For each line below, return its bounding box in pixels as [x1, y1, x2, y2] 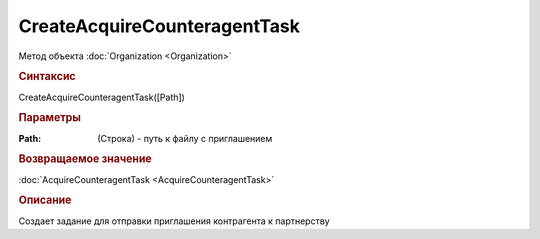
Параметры [18, 111, 82, 125]
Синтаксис [18, 70, 76, 84]
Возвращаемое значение [18, 152, 152, 166]
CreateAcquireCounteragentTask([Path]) [18, 91, 185, 103]
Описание [18, 193, 72, 207]
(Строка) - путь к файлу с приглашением [97, 132, 273, 144]
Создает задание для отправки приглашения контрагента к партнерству [18, 215, 330, 227]
